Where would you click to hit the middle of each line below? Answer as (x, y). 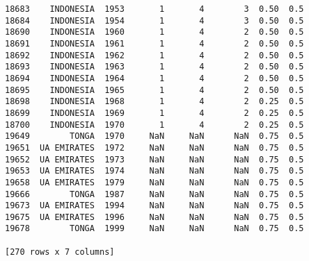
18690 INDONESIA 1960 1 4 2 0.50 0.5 (154, 32)
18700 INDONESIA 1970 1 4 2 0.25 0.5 (154, 125)
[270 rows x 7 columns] (60, 252)
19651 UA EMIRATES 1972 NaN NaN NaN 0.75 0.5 (154, 148)
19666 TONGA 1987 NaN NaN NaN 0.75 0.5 (154, 194)
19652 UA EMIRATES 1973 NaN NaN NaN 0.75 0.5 (154, 159)
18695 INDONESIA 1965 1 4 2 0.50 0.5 (154, 90)
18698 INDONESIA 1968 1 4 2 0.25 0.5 (154, 102)
